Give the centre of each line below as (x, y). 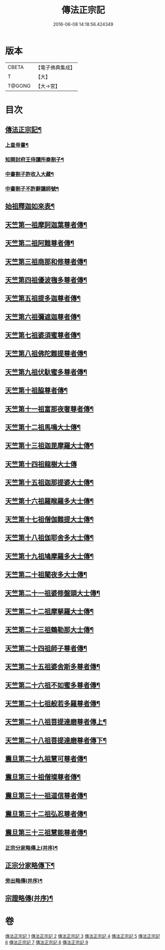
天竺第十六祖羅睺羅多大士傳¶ (50, 501)
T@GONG (19, 86)
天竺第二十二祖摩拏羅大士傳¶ (50, 611)
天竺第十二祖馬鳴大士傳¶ (43, 427)
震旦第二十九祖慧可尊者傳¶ (46, 759)
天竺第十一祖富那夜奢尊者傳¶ (50, 409)
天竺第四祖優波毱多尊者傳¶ (46, 280)
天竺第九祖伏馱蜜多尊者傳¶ (46, 372)
